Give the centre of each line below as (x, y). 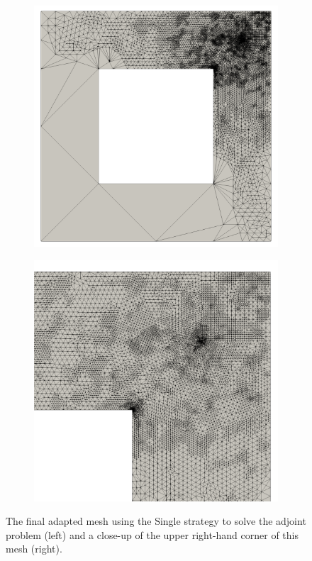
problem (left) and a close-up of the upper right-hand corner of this (152, 534)
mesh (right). (34, 549)
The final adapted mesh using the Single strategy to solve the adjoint (156, 521)
